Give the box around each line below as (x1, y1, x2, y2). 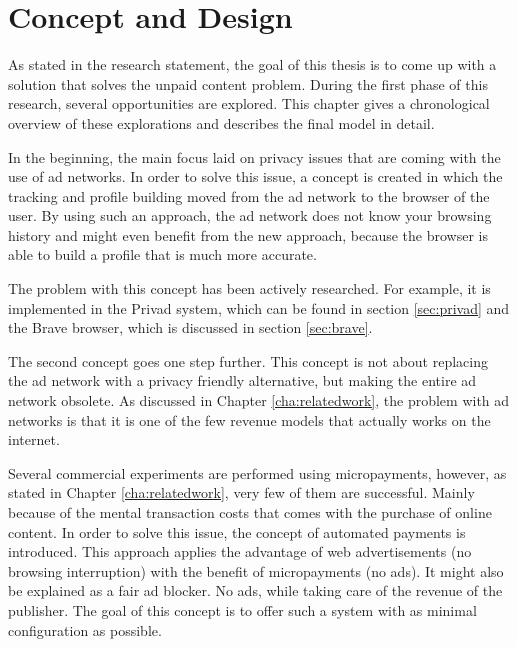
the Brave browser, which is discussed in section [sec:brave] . (8, 317, 373, 338)
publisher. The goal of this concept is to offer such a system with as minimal (8, 599, 477, 620)
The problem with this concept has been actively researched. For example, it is (8, 278, 491, 299)
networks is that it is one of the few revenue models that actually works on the (8, 409, 491, 430)
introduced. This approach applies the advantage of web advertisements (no (8, 541, 472, 562)
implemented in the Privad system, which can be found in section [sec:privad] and (8, 297, 510, 318)
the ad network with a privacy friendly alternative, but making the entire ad (8, 370, 477, 391)
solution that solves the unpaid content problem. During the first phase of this (8, 73, 488, 94)
